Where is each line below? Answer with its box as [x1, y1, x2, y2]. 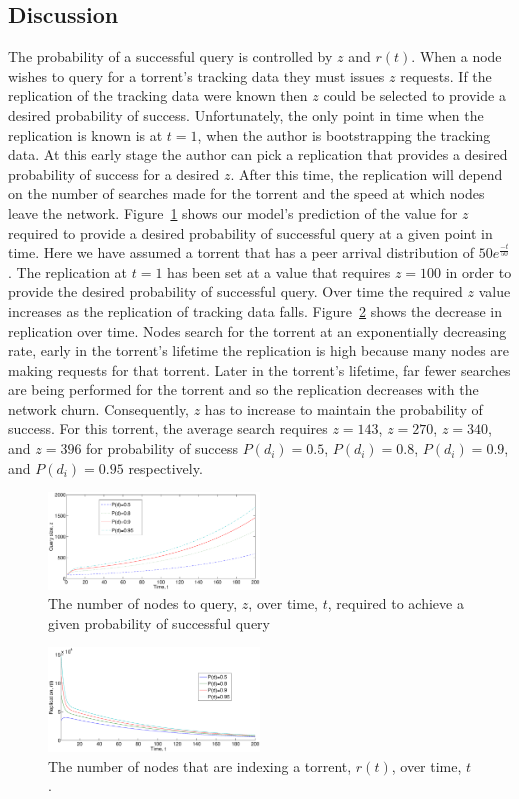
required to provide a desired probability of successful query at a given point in [8, 222, 493, 243]
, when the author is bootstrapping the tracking [197, 124, 491, 145]
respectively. [128, 457, 203, 478]
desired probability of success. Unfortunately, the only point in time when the [8, 104, 484, 125]
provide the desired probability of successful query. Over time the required [8, 281, 463, 302]
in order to [445, 261, 512, 282]
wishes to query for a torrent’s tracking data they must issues [8, 65, 385, 86]
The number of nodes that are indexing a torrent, [48, 755, 352, 776]
